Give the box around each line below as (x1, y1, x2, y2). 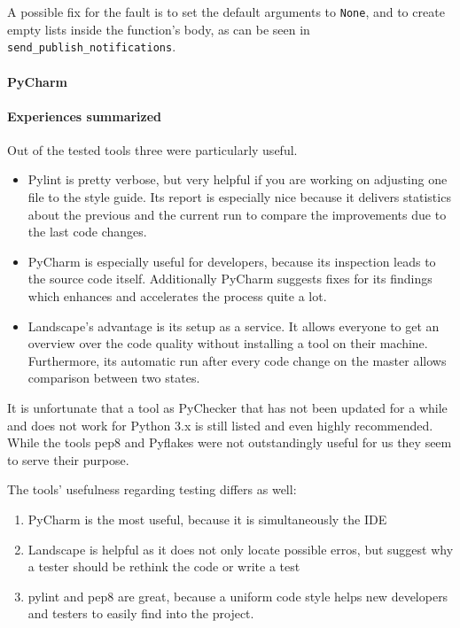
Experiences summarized (7, 106, 162, 125)
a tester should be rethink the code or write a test (27, 557, 300, 576)
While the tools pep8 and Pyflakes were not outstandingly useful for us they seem (7, 433, 452, 452)
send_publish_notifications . (7, 37, 176, 56)
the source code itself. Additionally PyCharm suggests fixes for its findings (27, 269, 433, 288)
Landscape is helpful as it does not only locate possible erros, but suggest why (27, 539, 454, 558)
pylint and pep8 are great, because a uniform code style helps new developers (27, 586, 448, 605)
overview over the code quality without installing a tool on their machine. (27, 334, 428, 353)
